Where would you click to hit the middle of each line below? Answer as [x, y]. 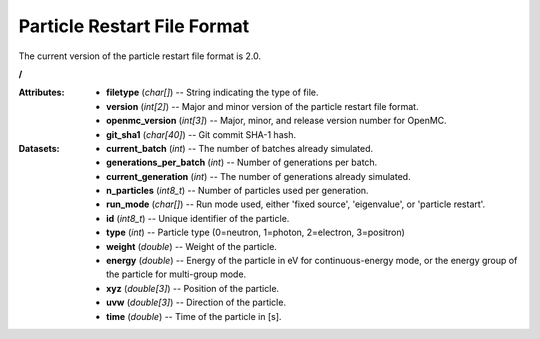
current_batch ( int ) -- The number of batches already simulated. [240, 148]
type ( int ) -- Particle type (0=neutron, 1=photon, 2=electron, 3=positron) [255, 232]
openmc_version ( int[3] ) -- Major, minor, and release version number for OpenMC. [276, 121]
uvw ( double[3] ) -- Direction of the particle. [196, 302]
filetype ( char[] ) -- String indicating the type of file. [212, 92]
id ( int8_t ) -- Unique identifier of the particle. [198, 218]
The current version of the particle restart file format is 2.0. [140, 56]
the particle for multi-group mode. [176, 274]
